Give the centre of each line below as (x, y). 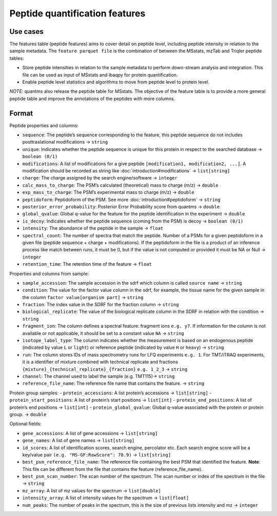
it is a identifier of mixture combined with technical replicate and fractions (100, 362)
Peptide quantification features (77, 13)
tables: (17, 58)
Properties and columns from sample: (49, 273)
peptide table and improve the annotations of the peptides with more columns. (92, 98)
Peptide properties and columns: (44, 125)
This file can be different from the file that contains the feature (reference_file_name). (112, 469)
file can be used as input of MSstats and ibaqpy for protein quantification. (100, 75)
